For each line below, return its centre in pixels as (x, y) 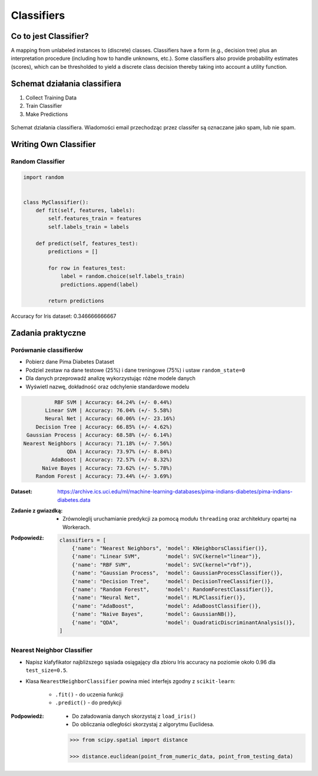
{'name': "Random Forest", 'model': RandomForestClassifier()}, (173, 590)
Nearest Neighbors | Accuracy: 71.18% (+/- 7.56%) (98, 443)
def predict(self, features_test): (87, 243)
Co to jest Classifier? (50, 36)
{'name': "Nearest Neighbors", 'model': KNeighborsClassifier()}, (170, 548)
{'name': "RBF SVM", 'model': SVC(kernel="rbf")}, (162, 564)
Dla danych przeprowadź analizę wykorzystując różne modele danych (110, 378)
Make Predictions (47, 114)
